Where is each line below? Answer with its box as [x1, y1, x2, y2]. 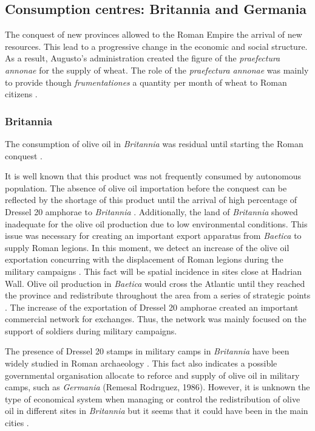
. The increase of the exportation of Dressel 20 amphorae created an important [5, 300, 299, 313]
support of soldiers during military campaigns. [5, 324, 177, 337]
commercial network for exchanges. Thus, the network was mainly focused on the [5, 312, 307, 325]
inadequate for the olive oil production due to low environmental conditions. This [5, 217, 308, 230]
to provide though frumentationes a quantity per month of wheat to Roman [5, 75, 287, 88]
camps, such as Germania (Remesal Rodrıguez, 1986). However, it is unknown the [5, 381, 310, 393]
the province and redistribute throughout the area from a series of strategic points [5, 289, 311, 302]
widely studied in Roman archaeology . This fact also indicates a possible [5, 357, 277, 370]
